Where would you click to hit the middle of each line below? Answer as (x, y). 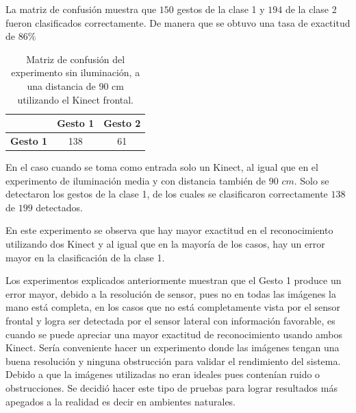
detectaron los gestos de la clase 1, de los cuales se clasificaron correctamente (167, 194)
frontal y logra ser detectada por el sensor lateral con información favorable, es (170, 321)
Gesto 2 (122, 123)
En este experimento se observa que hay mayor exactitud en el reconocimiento (169, 230)
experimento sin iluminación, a (76, 72)
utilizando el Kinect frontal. (75, 99)
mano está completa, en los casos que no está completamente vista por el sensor (173, 307)
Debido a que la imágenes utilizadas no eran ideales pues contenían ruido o (163, 374)
